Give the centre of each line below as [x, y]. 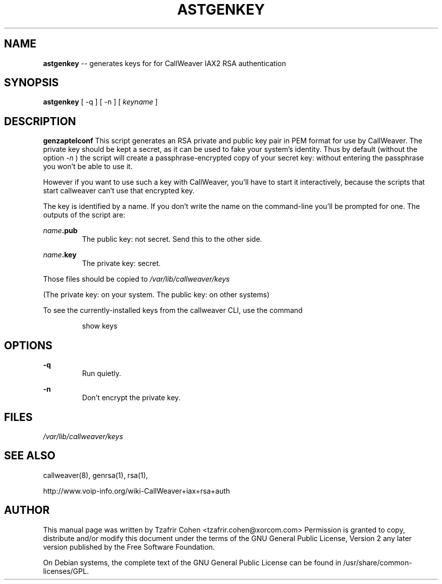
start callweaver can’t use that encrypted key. [119, 191]
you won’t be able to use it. [88, 167]
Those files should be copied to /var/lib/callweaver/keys [136, 279]
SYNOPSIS [32, 83]
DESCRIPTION [40, 121]
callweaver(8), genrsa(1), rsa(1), [96, 475]
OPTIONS [28, 345]
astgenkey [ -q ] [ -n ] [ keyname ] [100, 102]
